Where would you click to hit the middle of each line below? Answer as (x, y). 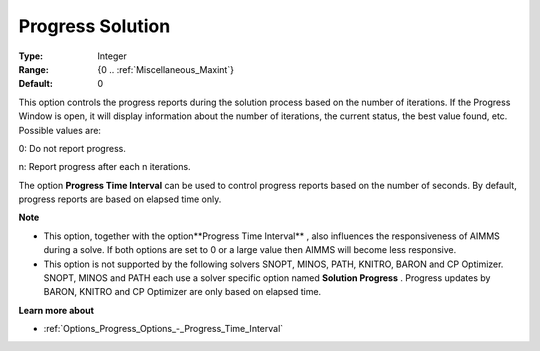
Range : (33, 69)
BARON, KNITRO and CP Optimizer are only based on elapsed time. (182, 292)
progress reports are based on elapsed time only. (120, 199)
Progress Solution (94, 26)
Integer (112, 56)
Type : (31, 56)
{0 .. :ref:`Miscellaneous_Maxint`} (166, 69)
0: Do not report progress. (72, 148)
